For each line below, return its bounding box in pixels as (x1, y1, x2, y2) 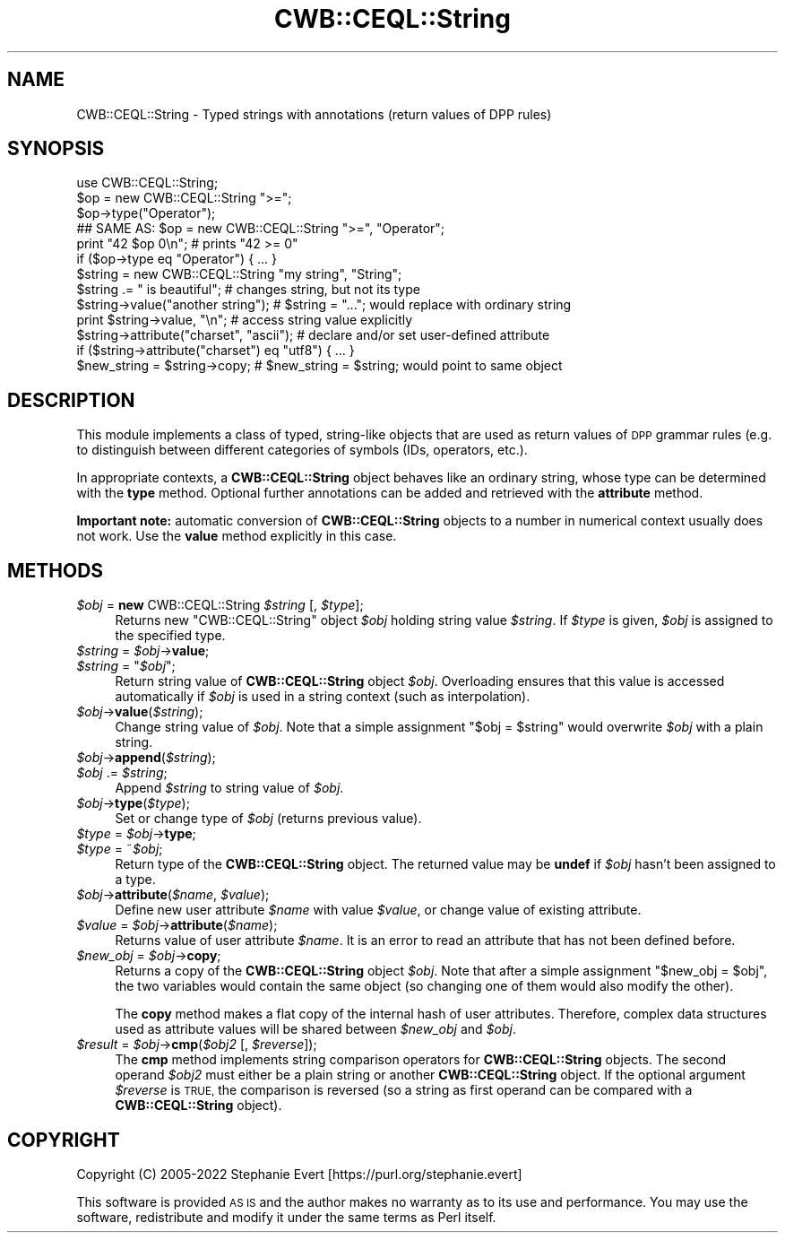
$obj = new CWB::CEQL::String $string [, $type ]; (76, 597, 364, 613)
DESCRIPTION (7, 388, 135, 412)
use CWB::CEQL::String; (76, 175, 219, 191)
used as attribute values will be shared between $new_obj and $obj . (115, 1021, 516, 1037)
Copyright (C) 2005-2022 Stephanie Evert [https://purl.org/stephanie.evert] (76, 1166, 522, 1182)
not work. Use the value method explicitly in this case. (76, 528, 397, 544)
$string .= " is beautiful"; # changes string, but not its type (76, 282, 420, 298)
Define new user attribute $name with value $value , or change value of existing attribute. (115, 902, 642, 918)
